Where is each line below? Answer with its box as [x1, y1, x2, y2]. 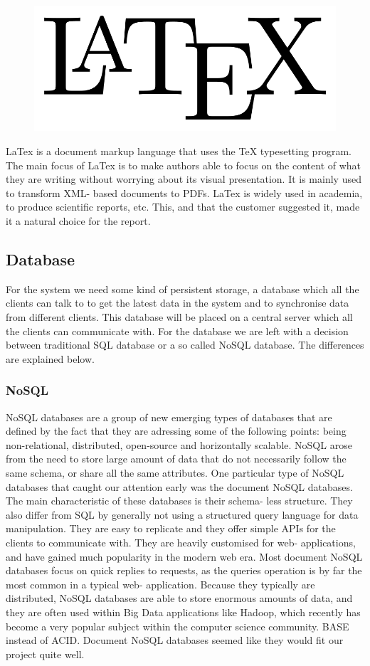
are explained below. [6, 351, 95, 366]
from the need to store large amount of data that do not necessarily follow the [6, 451, 347, 466]
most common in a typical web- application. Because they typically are [6, 576, 315, 591]
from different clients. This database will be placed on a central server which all [6, 310, 353, 324]
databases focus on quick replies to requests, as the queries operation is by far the [6, 563, 362, 578]
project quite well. [6, 646, 85, 661]
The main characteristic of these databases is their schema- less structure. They [6, 493, 353, 508]
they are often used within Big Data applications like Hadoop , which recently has [6, 604, 361, 619]
